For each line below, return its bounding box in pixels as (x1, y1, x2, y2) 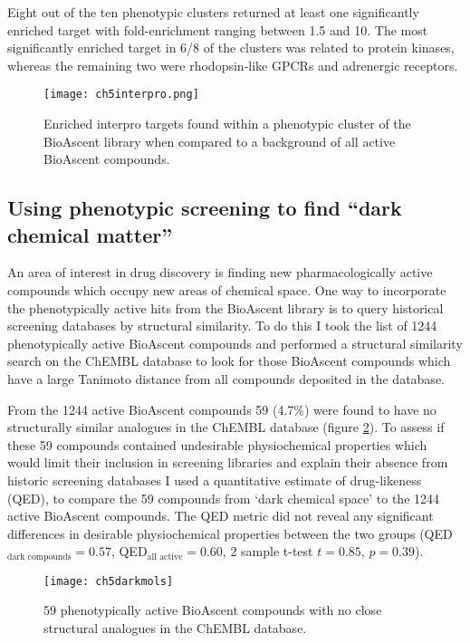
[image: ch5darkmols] (43, 574, 174, 588)
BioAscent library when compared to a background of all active (43, 131, 396, 150)
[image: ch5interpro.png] (43, 88, 199, 101)
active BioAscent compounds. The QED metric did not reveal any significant (7, 506, 434, 525)
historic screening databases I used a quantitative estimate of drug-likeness (7, 470, 422, 489)
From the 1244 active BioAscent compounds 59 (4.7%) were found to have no (7, 399, 436, 418)
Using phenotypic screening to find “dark (7, 194, 402, 222)
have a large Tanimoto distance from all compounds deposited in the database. (7, 369, 445, 388)
